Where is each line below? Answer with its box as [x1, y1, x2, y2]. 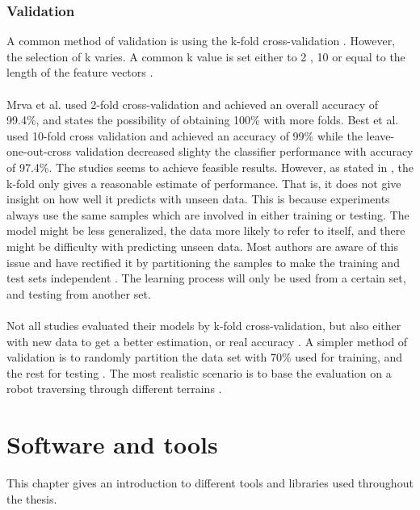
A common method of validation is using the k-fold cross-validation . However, [6, 32, 396, 49]
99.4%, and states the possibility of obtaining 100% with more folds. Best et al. [6, 111, 399, 128]
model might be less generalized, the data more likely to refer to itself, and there [6, 222, 405, 239]
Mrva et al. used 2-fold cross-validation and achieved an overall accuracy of [6, 95, 379, 112]
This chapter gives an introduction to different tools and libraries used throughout [6, 474, 414, 491]
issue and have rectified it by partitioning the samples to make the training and [6, 253, 400, 270]
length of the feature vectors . [6, 64, 153, 81]
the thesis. [6, 490, 57, 507]
